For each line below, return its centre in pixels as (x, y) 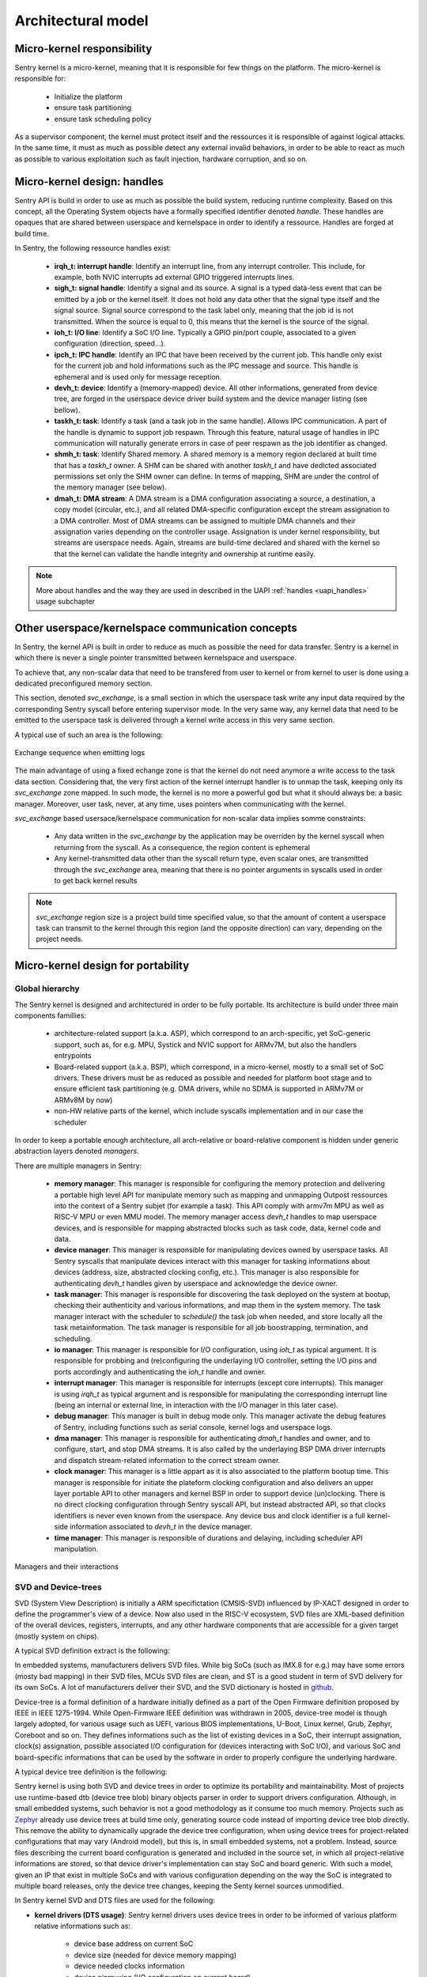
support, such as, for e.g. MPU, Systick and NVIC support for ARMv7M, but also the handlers (206, 1045)
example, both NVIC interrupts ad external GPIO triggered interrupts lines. (174, 278)
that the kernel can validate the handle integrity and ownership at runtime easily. (185, 554)
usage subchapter (66, 601)
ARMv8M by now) (83, 1100)
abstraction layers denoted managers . (77, 1151)
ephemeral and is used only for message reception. (138, 376)
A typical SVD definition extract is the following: (92, 1651)
